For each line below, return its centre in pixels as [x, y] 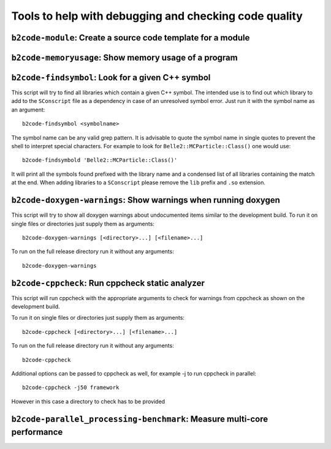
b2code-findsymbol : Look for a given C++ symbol [111, 77]
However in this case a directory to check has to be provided [88, 401]
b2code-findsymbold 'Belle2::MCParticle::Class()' [100, 160]
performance [37, 432]
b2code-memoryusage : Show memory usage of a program [125, 57]
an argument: [28, 110]
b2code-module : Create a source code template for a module [131, 38]
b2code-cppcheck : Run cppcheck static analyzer [108, 283]
